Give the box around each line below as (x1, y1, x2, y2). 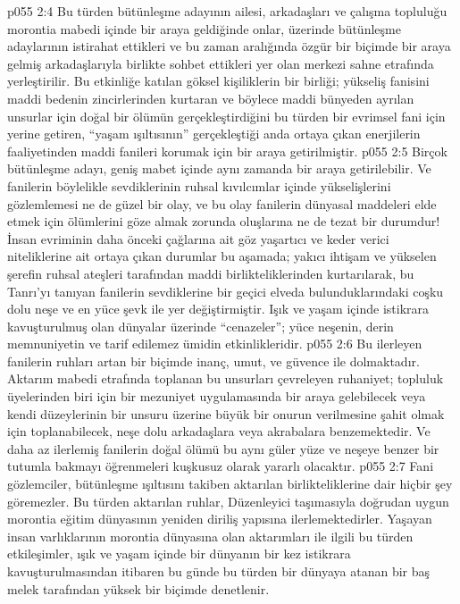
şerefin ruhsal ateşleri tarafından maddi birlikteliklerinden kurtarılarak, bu (7, 264, 414, 282)
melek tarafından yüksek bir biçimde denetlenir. (7, 579, 270, 598)
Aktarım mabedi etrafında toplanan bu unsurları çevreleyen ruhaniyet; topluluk (7, 369, 444, 388)
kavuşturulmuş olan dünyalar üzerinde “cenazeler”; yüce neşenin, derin (7, 316, 394, 335)
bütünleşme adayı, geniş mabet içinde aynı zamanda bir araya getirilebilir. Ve (7, 159, 431, 178)
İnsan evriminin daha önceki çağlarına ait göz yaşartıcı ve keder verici (7, 229, 389, 247)
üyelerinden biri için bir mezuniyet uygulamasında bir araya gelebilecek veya (7, 387, 426, 406)
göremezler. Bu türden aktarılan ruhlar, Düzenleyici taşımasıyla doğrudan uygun (7, 491, 449, 510)
